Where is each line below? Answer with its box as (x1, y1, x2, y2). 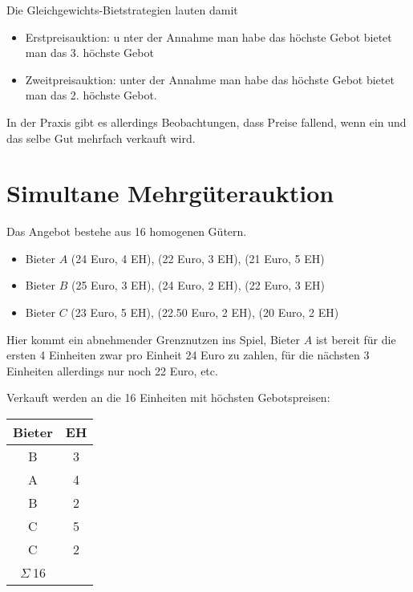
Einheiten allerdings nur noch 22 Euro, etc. (6, 362, 218, 379)
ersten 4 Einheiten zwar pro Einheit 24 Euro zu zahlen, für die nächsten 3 (6, 347, 370, 363)
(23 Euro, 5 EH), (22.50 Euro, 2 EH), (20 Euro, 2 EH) (71, 304, 339, 321)
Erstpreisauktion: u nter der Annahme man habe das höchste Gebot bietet (25, 28, 392, 45)
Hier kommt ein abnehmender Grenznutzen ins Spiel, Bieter (6, 330, 301, 347)
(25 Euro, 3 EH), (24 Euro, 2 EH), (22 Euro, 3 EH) (71, 277, 325, 294)
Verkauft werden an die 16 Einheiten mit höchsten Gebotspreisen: (6, 389, 330, 406)
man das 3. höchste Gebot (25, 44, 154, 61)
